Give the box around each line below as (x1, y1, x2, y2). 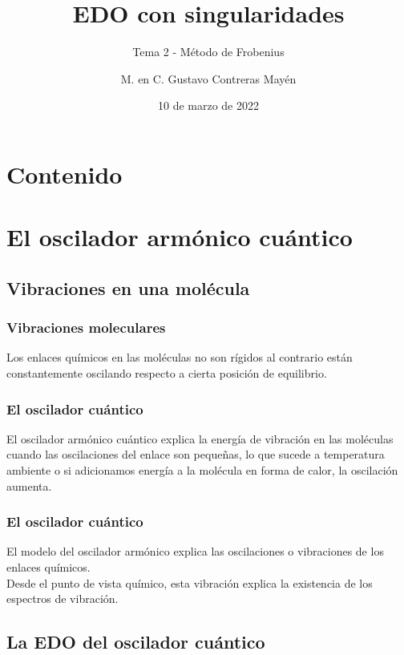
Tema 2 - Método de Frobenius (132, 43, 285, 60)
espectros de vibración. (6, 590, 119, 607)
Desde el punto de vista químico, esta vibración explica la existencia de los (6, 574, 373, 591)
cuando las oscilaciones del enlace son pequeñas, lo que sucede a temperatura (6, 446, 385, 463)
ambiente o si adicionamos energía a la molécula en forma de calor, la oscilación (6, 462, 398, 479)
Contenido (6, 157, 123, 190)
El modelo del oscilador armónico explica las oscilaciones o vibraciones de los (6, 543, 384, 560)
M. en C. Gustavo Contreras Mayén (120, 70, 297, 87)
